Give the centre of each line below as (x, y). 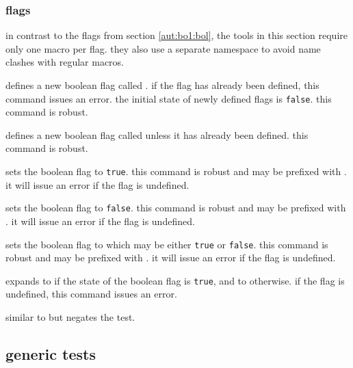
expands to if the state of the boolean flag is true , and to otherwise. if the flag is (175, 280)
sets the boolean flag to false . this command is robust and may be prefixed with (176, 208)
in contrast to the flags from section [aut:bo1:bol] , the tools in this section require (176, 35)
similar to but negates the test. (70, 317)
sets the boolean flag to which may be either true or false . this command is (167, 244)
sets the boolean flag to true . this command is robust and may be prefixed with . (176, 171)
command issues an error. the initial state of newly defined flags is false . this (169, 98)
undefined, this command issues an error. (91, 294)
